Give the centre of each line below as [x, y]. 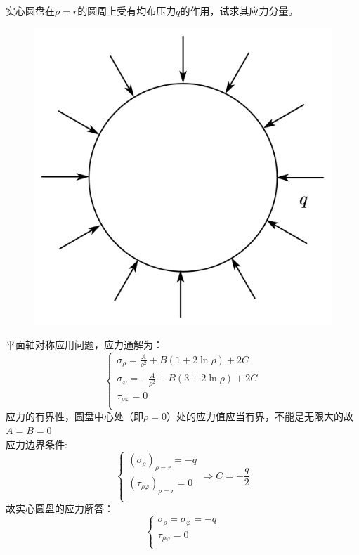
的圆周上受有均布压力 [127, 11]
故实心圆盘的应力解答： [60, 508]
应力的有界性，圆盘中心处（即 [74, 416]
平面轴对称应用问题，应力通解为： [84, 345]
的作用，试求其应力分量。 [239, 11]
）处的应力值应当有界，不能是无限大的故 [260, 416]
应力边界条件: [37, 444]
